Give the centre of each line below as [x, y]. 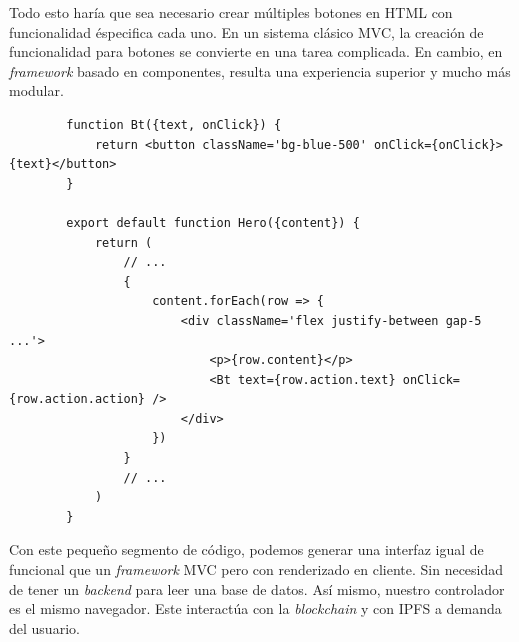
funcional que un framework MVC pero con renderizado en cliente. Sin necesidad [256, 569]
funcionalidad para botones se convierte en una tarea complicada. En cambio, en [256, 51]
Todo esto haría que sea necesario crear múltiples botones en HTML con [231, 12]
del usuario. [44, 627]
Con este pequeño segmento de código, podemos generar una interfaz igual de [246, 549]
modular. [36, 90]
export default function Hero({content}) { [213, 222]
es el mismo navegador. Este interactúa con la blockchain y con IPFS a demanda [255, 608]
